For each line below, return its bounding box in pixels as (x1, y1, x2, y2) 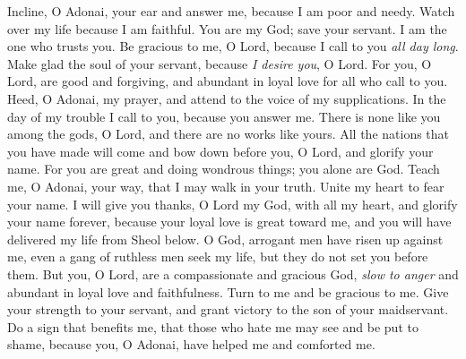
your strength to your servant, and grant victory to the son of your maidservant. (7, 300, 449, 319)
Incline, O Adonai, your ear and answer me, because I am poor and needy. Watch (7, 2, 455, 20)
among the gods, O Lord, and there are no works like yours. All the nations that (7, 124, 450, 143)
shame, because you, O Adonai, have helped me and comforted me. (7, 335, 375, 354)
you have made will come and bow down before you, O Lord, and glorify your (7, 141, 434, 160)
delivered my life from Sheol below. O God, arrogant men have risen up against (7, 229, 444, 248)
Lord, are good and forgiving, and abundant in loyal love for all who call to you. (7, 72, 448, 90)
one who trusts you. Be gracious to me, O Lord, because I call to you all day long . (7, 37, 459, 56)
